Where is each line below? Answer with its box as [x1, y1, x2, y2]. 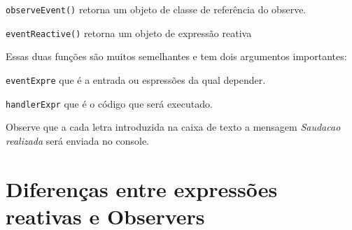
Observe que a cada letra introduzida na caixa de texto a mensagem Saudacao [6, 120, 341, 134]
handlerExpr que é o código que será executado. [6, 96, 213, 110]
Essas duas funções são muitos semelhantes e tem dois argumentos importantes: [6, 49, 347, 64]
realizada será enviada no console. [6, 133, 149, 148]
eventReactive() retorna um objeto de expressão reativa [6, 25, 252, 40]
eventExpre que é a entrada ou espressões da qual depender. [6, 72, 266, 87]
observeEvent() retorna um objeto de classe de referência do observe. [6, 2, 307, 16]
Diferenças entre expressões [6, 174, 278, 203]
